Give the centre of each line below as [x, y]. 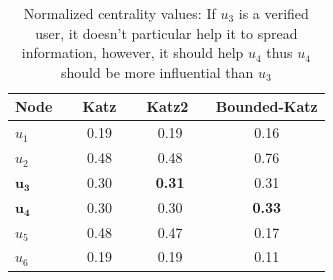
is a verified [273, 13]
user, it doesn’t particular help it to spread [166, 32]
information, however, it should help [132, 52]
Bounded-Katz [266, 106]
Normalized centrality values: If [119, 13]
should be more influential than [157, 71]
